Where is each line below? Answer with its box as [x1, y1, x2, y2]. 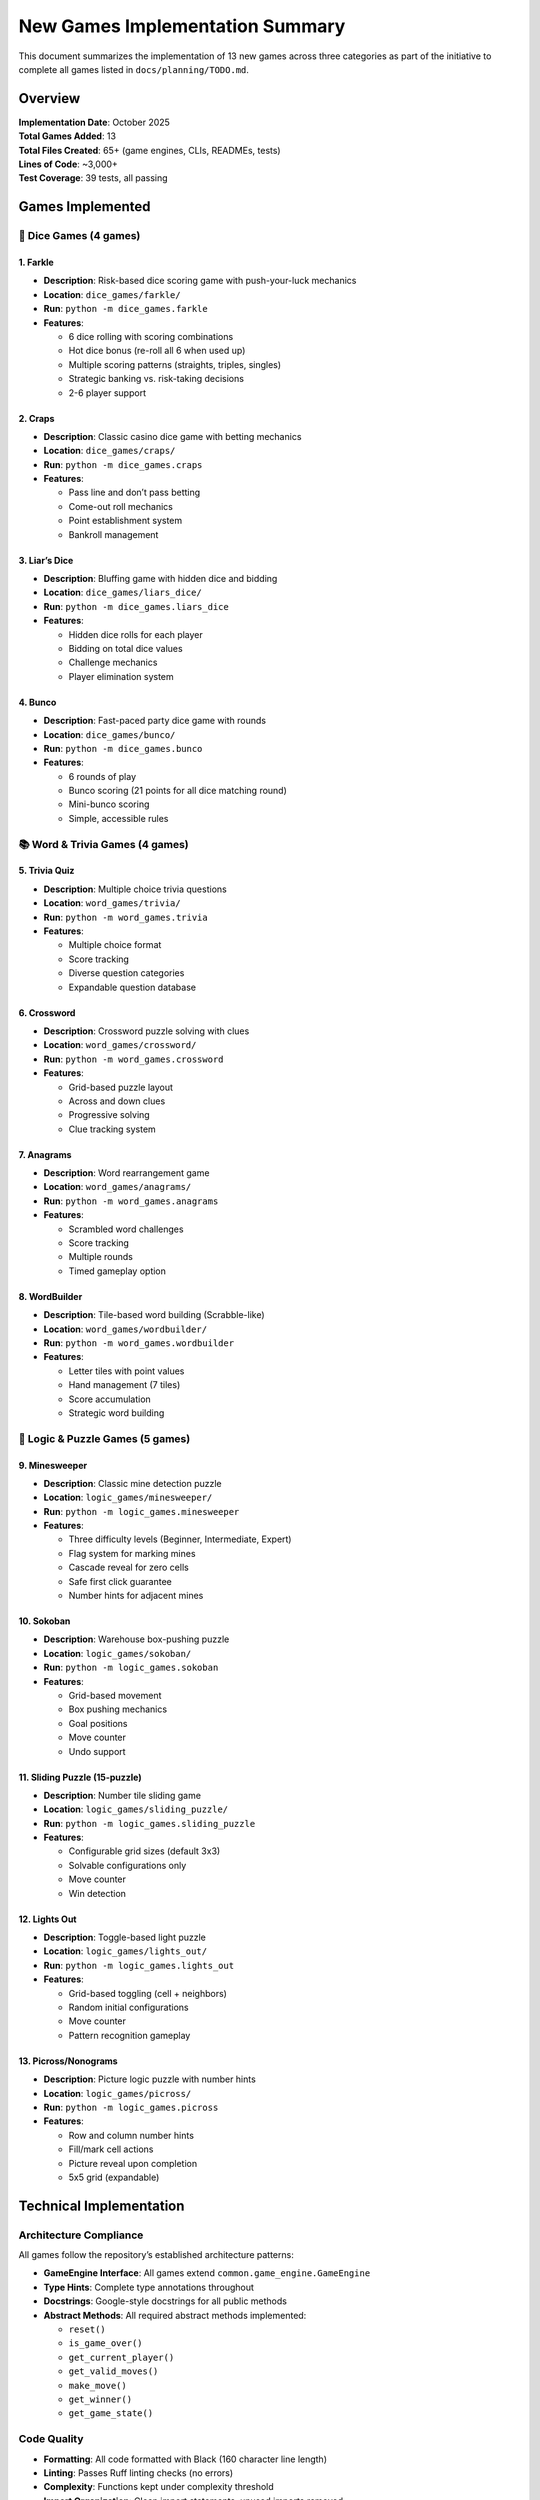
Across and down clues [68, 1095, 166, 1107]
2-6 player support [68, 386, 147, 399]
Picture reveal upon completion [68, 2157, 198, 2169]
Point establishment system [68, 515, 183, 527]
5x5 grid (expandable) [68, 2171, 160, 2183]
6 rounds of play [68, 770, 137, 782]
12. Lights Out [18, 1913, 77, 1925]
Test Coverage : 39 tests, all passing [18, 172, 169, 184]
